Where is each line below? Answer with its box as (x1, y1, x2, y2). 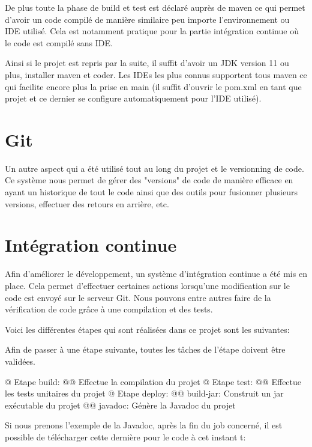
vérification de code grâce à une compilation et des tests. (5, 303, 213, 315)
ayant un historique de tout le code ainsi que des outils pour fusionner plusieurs (5, 186, 298, 198)
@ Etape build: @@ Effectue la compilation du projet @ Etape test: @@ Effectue (5, 375, 302, 388)
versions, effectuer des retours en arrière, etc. (5, 197, 169, 210)
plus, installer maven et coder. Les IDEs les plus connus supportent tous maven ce (5, 68, 307, 81)
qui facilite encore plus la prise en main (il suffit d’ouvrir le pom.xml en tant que (5, 80, 302, 93)
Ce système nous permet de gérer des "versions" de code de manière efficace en (5, 174, 293, 186)
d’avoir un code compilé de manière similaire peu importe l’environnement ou (5, 13, 290, 25)
